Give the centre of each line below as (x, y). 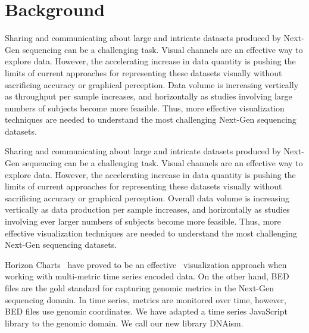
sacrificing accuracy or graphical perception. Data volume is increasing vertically (152, 84)
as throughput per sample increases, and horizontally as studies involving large (149, 96)
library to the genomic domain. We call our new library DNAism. (124, 323)
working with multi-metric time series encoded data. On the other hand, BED (147, 276)
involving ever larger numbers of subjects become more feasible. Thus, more (143, 221)
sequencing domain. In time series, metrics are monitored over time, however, (146, 299)
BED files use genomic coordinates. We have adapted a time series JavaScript (146, 311)
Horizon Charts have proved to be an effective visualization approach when (146, 264)
